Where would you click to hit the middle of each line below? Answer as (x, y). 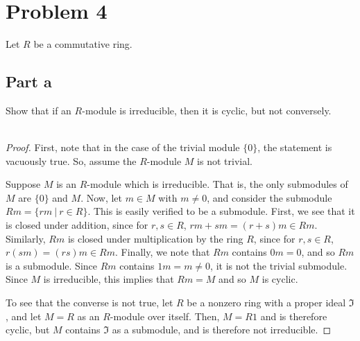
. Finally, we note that (163, 252)
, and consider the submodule (269, 197)
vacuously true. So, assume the (71, 160)
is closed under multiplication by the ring (155, 238)
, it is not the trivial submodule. (279, 265)
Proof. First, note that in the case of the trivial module (123, 147)
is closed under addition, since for (77, 225)
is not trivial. (225, 160)
